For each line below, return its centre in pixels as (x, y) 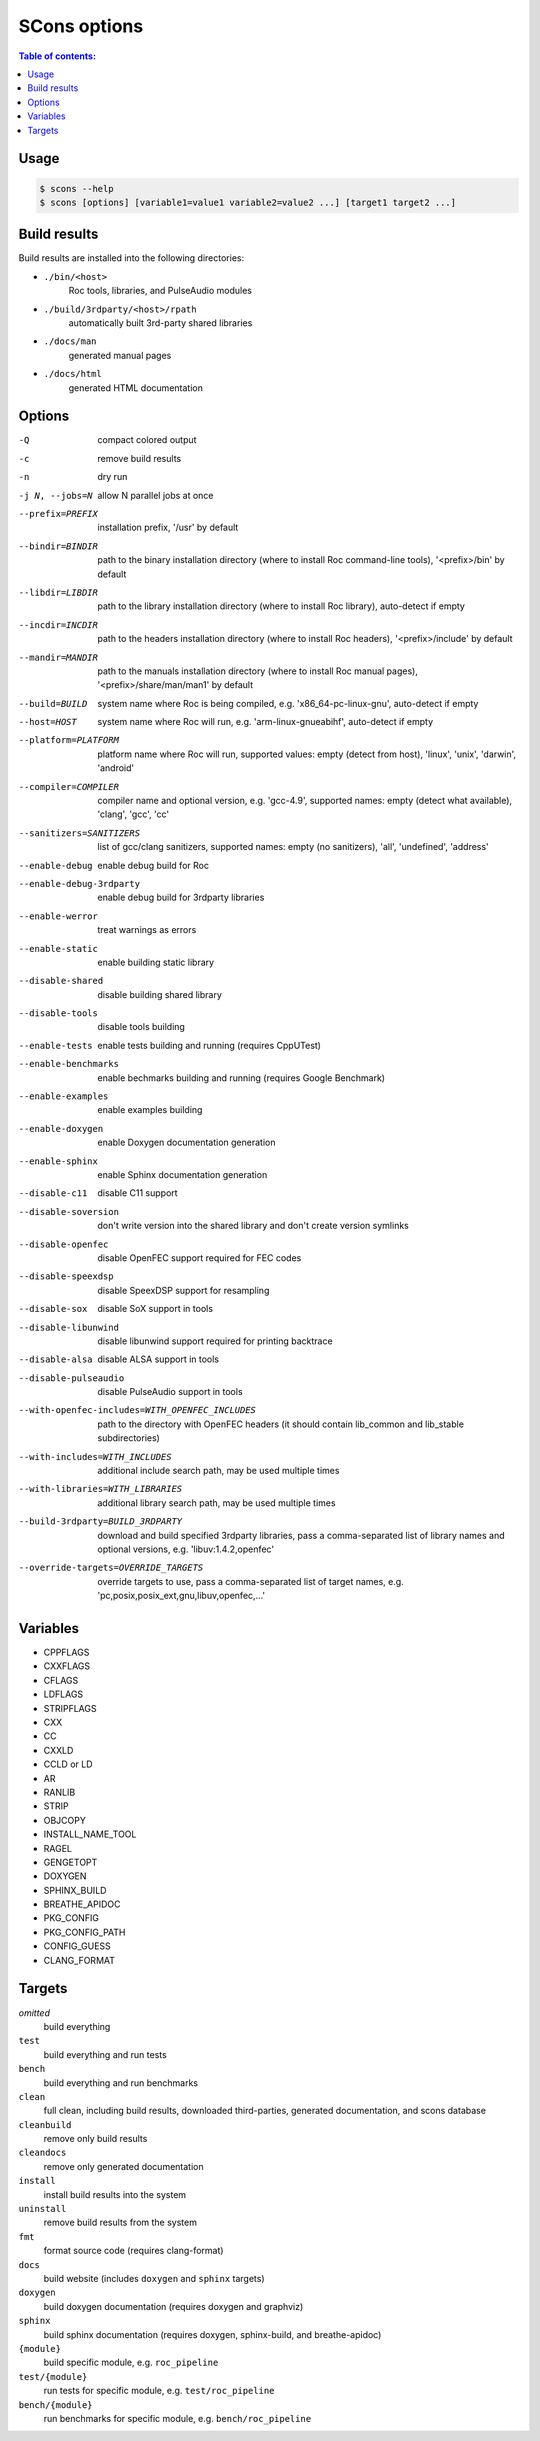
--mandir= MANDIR (58, 657)
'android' (116, 768)
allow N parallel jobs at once (155, 495)
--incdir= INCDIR (58, 624)
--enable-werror (58, 916)
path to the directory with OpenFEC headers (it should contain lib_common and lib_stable (281, 1424)
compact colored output (147, 440)
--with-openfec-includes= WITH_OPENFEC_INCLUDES (137, 1410)
